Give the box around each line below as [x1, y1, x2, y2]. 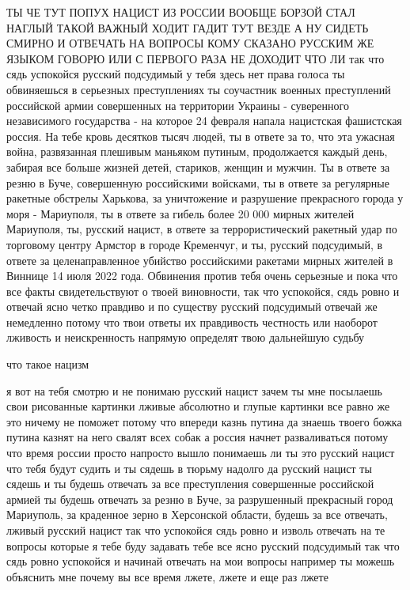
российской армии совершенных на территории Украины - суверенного [6, 96, 349, 113]
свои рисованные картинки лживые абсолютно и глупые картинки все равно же [6, 398, 390, 414]
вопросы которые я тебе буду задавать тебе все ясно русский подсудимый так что [6, 537, 400, 554]
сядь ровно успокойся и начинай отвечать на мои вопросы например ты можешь [6, 553, 395, 569]
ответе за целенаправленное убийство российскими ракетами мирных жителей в [6, 252, 393, 268]
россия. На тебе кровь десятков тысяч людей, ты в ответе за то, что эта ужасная [6, 127, 395, 144]
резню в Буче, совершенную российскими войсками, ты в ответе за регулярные [6, 174, 389, 191]
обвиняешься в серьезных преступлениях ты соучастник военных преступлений [6, 81, 391, 97]
